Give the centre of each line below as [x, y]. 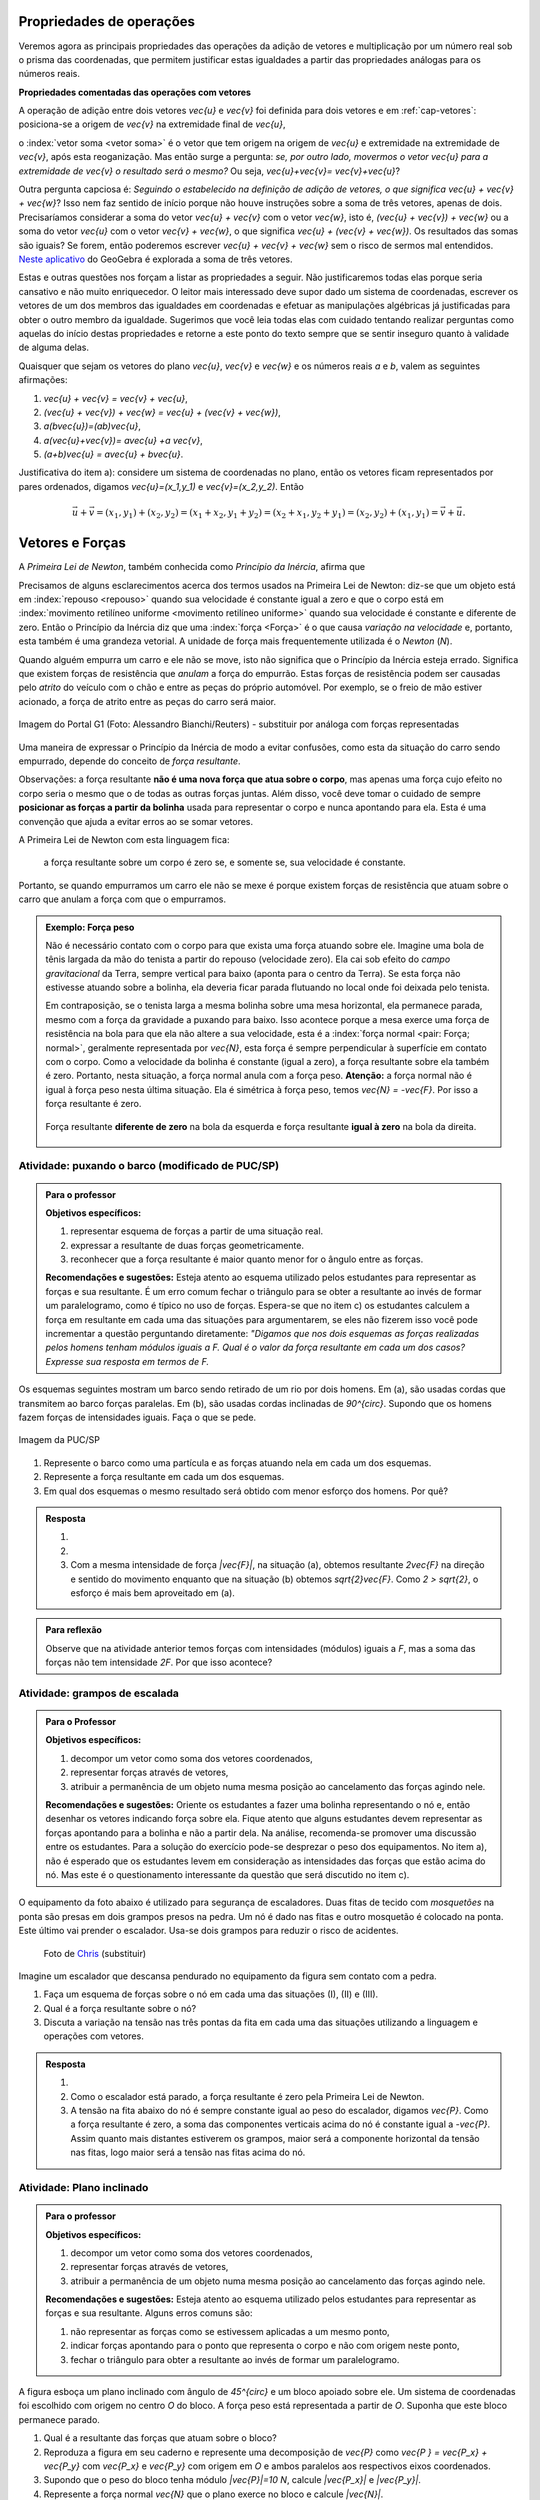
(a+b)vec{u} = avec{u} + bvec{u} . [113, 454]
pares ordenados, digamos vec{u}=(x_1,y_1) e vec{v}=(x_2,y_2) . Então [161, 486]
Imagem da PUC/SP [59, 1440]
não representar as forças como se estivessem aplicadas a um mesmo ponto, [230, 2331]
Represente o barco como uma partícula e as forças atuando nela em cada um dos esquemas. [237, 1462]
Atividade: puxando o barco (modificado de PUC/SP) [149, 1166]
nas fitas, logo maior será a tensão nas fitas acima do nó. [188, 2152]
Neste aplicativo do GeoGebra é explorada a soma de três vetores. [156, 259]
